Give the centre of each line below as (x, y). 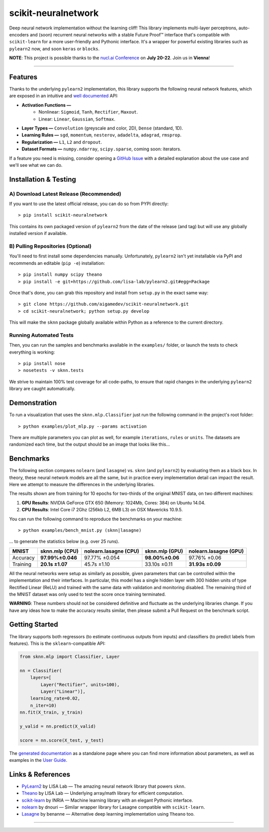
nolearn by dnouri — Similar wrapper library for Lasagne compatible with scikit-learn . (113, 807)
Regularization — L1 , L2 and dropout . (62, 142)
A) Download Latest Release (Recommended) (65, 194)
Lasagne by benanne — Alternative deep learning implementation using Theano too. (108, 814)
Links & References (40, 774)
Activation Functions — (47, 105)
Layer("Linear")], (63, 691)
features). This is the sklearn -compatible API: (57, 643)
